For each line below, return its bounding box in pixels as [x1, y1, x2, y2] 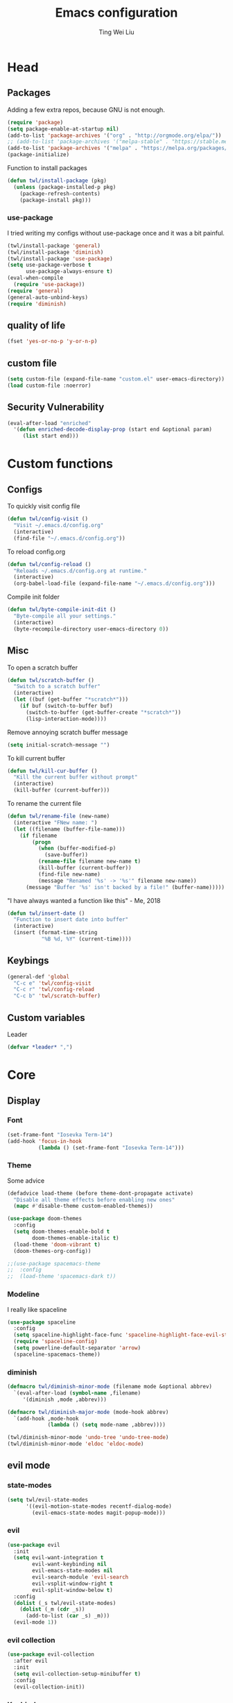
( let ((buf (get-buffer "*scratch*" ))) [13, 696, 129, 703]
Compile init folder [7, 592, 60, 601]
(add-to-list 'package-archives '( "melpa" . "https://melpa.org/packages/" [7, 144, 231, 152]
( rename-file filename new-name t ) [37, 858, 141, 865]
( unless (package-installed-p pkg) [13, 183, 116, 190]
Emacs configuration [55, 5, 178, 21]
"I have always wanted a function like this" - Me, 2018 [7, 896, 161, 904]
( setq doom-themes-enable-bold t [13, 1228, 110, 1236]
